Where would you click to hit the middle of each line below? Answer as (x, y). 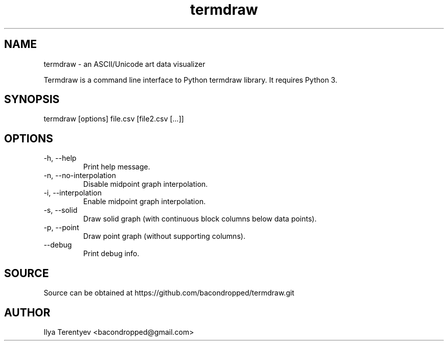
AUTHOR (27, 312)
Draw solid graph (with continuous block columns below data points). (200, 219)
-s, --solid (61, 210)
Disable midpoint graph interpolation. (145, 184)
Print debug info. (111, 254)
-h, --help (60, 158)
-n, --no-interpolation (80, 176)
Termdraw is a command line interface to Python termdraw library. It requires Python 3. (191, 80)
